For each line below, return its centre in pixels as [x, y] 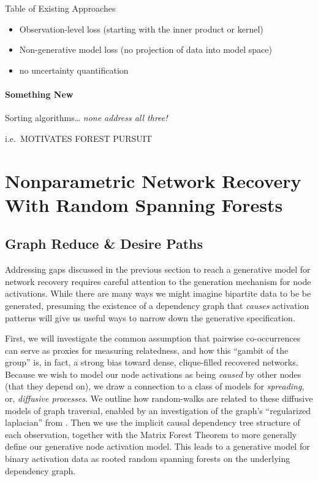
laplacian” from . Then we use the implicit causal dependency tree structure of [153, 422]
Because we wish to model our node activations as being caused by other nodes [153, 374]
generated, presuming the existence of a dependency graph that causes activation [157, 305]
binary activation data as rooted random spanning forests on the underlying [148, 459]
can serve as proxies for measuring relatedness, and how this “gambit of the [147, 350]
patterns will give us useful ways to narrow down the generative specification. [150, 317]
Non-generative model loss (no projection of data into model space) [146, 49]
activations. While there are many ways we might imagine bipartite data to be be [158, 293]
